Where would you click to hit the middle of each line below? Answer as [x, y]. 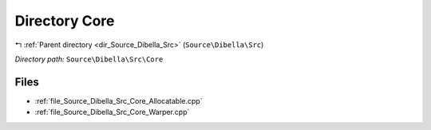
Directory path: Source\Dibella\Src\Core [89, 59]
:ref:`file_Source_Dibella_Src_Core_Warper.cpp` [112, 112]
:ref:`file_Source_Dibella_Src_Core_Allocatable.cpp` [119, 100]
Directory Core [65, 21]
